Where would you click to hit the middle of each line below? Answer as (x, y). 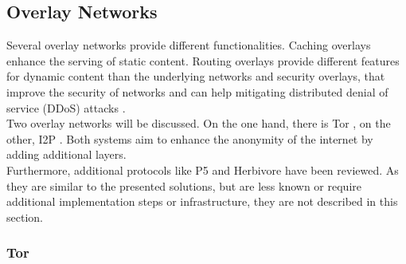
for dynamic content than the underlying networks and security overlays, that (196, 76)
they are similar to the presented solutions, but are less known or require (184, 185)
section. (25, 217)
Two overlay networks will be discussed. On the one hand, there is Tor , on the (199, 123)
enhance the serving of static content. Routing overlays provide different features (203, 60)
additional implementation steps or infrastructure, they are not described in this (202, 201)
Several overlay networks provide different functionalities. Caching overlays (189, 45)
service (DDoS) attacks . (66, 107)
